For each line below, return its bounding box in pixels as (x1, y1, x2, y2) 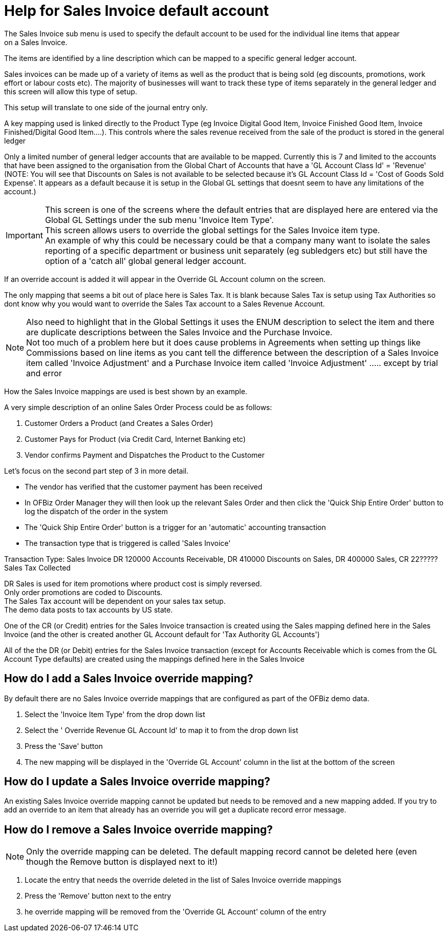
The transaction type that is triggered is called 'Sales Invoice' (25, 538, 231, 547)
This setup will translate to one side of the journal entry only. (4, 103, 208, 112)
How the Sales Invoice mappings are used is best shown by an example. (4, 386, 247, 396)
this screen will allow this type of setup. (4, 87, 137, 96)
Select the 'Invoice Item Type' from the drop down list (25, 709, 205, 719)
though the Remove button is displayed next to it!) (26, 857, 218, 867)
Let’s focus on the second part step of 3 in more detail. (4, 466, 189, 475)
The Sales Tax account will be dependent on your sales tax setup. (4, 596, 226, 605)
